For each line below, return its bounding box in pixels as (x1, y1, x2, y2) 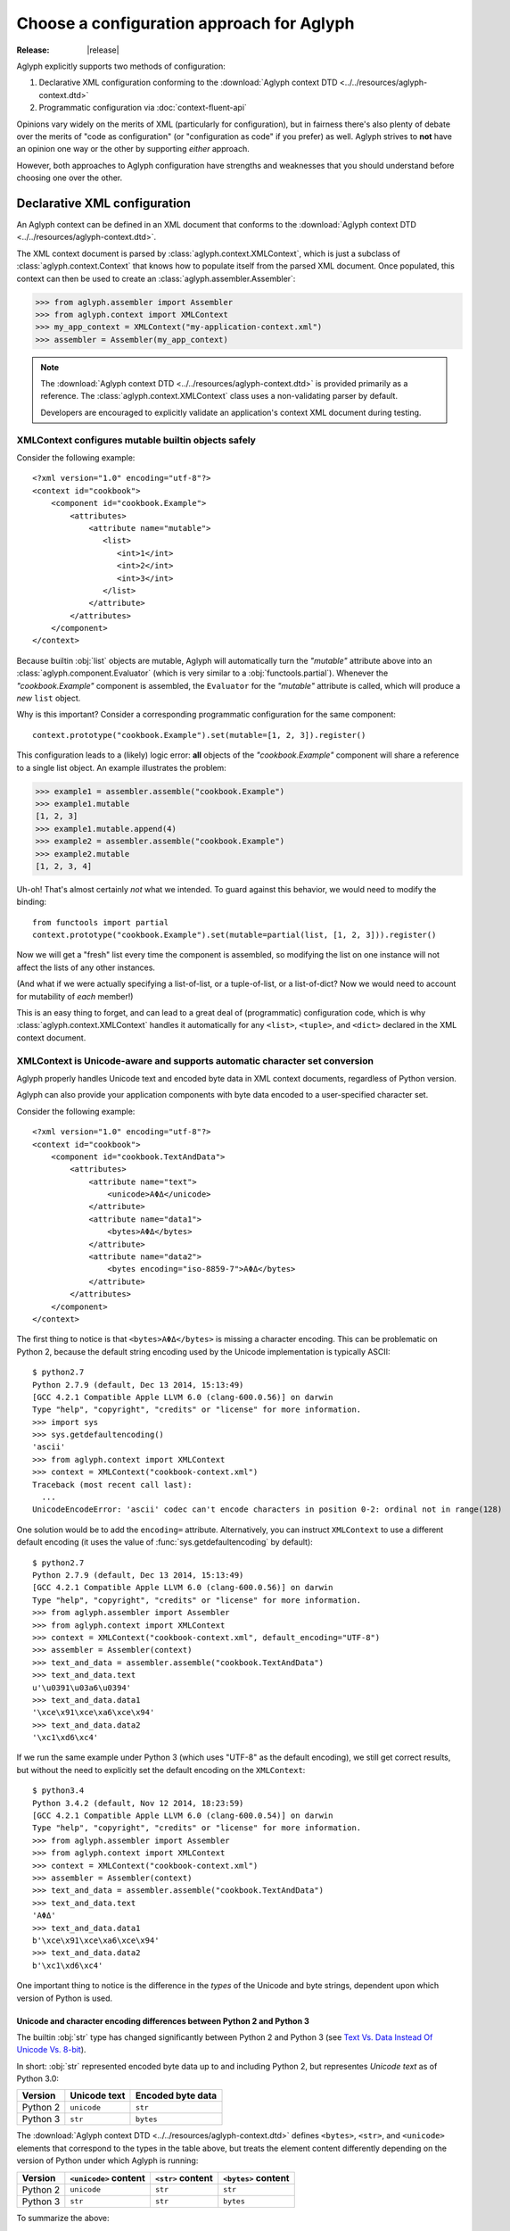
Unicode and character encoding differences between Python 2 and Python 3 (16, 2015, 309, 2026)
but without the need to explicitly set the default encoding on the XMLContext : (16, 1764, 306, 1775)
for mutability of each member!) (16, 991, 134, 1001)
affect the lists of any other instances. (16, 962, 156, 973)
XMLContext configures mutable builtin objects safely (16, 434, 256, 446)
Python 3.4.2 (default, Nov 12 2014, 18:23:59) (32, 1798, 244, 1808)
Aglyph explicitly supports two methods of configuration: (16, 61, 226, 71)
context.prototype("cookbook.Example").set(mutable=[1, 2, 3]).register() (32, 730, 366, 740)
